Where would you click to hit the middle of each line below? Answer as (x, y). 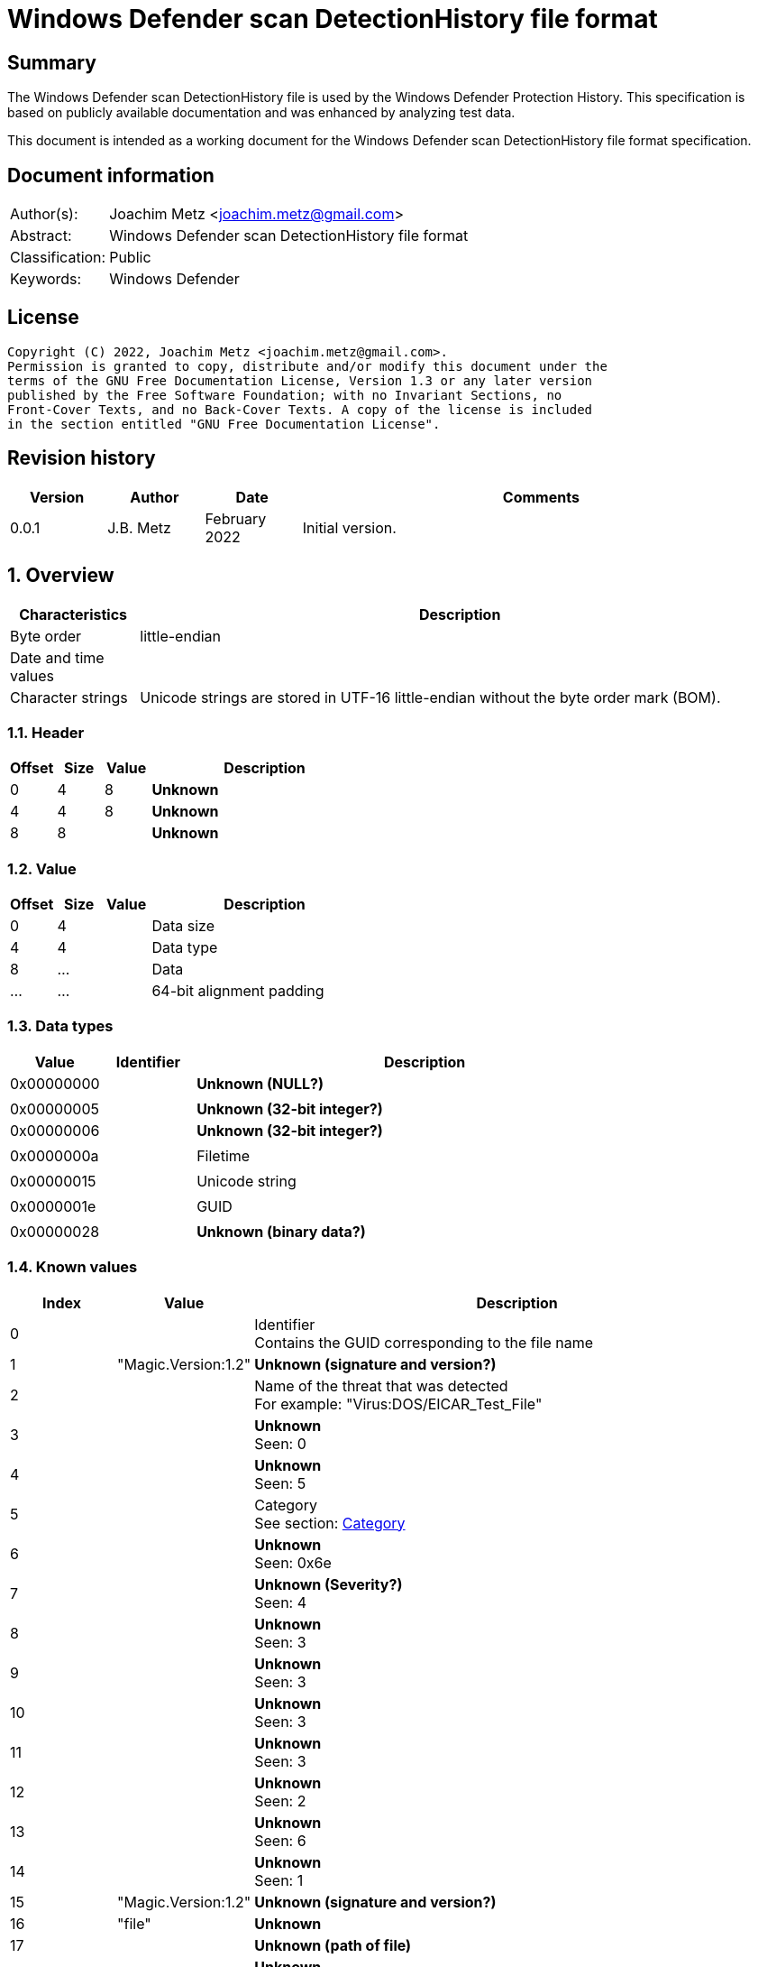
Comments (541, 497)
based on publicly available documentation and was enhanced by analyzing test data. (261, 113)
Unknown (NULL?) (260, 1083)
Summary (52, 62)
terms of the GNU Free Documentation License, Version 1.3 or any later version (300, 380)
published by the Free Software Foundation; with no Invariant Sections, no (285, 395)
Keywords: (46, 279)
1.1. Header (46, 732)
